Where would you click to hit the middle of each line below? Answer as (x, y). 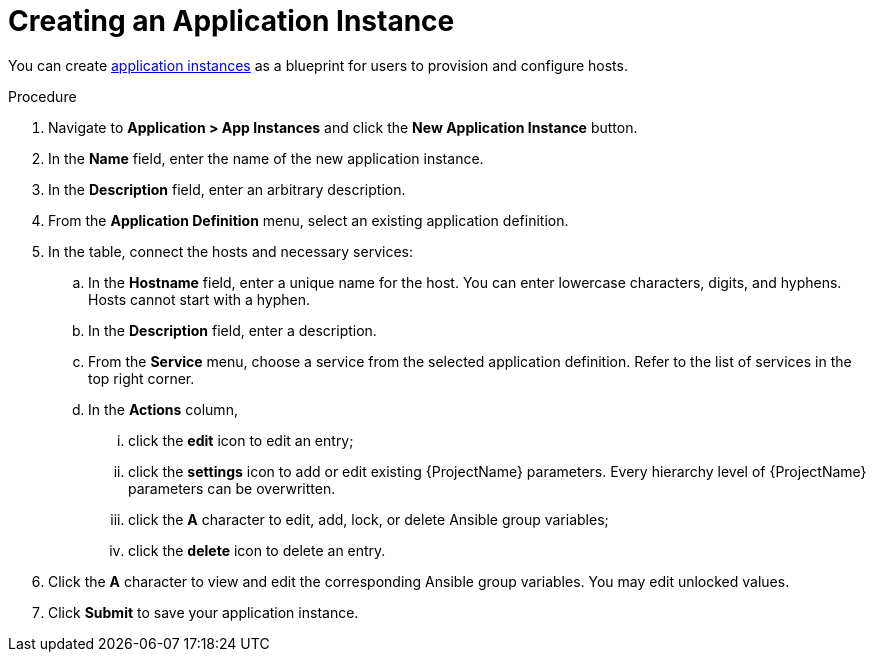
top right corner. (141, 378)
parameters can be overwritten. (232, 488)
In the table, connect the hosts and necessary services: (230, 251)
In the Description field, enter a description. (232, 330)
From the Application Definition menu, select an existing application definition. (308, 220)
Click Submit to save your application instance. (203, 612)
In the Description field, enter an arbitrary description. (227, 189)
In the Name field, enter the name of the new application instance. (266, 158)
